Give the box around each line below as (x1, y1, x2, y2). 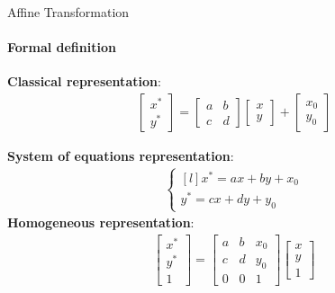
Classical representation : (7, 72, 161, 91)
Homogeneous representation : (7, 213, 195, 232)
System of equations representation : (7, 146, 234, 165)
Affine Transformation (7, 3, 130, 21)
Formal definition (7, 38, 116, 57)
